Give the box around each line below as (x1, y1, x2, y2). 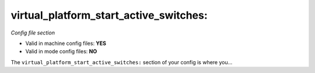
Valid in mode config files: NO (25, 48, 97, 55)
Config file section (10, 29, 55, 36)
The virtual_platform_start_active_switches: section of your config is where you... (10, 58, 233, 65)
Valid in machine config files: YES (25, 40, 107, 47)
